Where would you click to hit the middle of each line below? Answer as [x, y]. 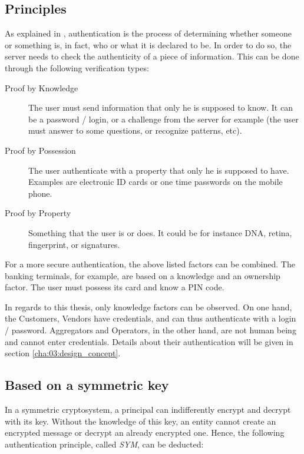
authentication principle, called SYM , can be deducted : [104, 444]
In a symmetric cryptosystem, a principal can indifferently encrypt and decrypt [148, 410]
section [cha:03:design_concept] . [63, 353]
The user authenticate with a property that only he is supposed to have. [159, 170]
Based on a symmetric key [87, 385]
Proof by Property [38, 213]
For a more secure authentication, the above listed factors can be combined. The [150, 264]
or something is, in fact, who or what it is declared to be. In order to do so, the [148, 44]
